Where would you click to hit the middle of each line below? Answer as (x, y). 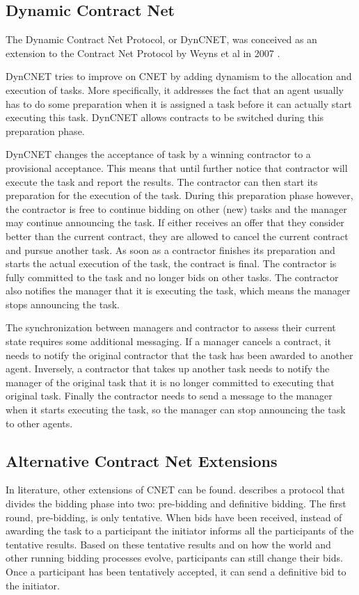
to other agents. (39, 423)
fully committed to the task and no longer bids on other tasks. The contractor (172, 277)
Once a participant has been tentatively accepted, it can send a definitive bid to (176, 571)
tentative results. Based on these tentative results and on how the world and (168, 544)
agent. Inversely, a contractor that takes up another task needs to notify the (168, 368)
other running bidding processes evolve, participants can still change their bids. (174, 558)
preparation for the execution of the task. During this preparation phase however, (179, 195)
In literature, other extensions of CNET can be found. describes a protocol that (175, 490)
